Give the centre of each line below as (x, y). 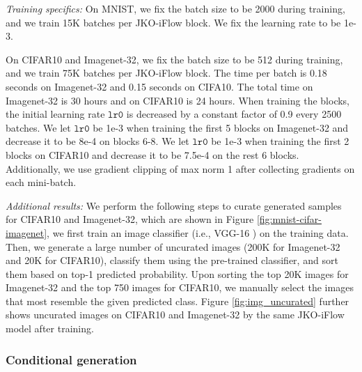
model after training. (50, 328)
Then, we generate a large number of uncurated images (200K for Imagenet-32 (173, 246)
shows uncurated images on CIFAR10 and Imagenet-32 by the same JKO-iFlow (175, 315)
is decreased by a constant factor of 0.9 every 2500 (234, 114)
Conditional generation (71, 359)
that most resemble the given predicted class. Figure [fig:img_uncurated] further (178, 301)
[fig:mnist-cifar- (289, 219)
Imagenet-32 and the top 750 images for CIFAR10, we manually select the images (180, 287)
